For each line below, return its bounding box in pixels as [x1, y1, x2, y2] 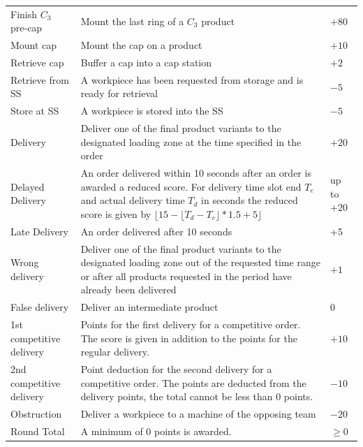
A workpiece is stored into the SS [80, 103, 223, 118]
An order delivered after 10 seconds [80, 223, 232, 238]
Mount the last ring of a [80, 13, 184, 28]
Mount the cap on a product [80, 38, 202, 52]
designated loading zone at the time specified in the [80, 134, 302, 149]
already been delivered [80, 282, 177, 297]
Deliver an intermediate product [80, 300, 218, 314]
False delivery [10, 300, 69, 314]
